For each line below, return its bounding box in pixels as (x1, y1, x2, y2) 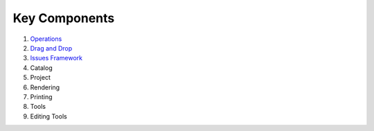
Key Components (12, 10, 115, 26)
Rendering (30, 83, 60, 91)
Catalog (30, 63, 53, 72)
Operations (30, 35, 62, 43)
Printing (30, 92, 53, 101)
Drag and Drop (30, 44, 73, 52)
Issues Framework (30, 54, 83, 62)
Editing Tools (30, 112, 67, 121)
